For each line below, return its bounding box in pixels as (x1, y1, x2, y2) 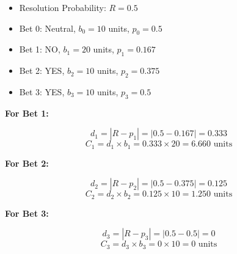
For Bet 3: (5, 206, 49, 219)
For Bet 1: (5, 106, 49, 119)
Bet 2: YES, (19, 64, 65, 77)
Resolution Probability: (19, 1, 106, 13)
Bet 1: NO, (19, 43, 60, 56)
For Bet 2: (5, 156, 49, 169)
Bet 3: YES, (19, 85, 65, 98)
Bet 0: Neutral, (19, 21, 76, 34)
